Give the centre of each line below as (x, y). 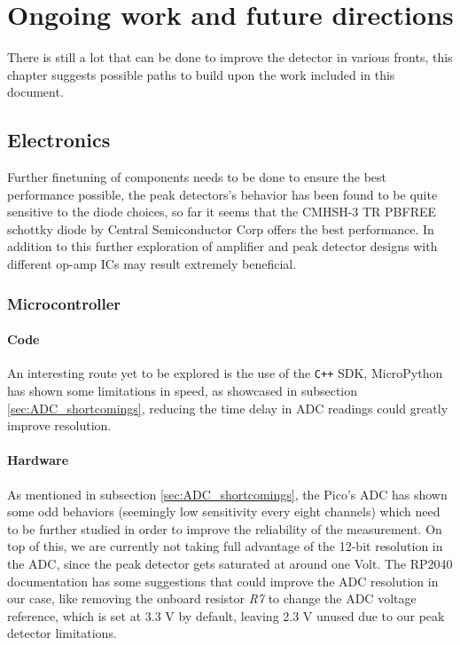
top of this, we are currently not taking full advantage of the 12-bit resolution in (225, 546)
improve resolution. (59, 425)
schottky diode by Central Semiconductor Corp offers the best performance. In (221, 228)
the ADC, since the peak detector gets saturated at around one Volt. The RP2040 (230, 563)
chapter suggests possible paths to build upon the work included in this (201, 74)
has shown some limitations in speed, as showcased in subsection (183, 390)
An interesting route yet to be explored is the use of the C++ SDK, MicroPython (225, 373)
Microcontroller (64, 303)
